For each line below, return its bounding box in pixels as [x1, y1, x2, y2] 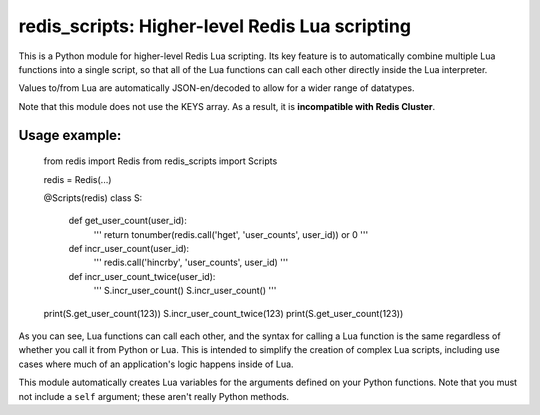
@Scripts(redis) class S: [43, 191, 143, 204]
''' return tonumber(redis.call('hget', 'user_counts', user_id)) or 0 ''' [93, 228, 369, 240]
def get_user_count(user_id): [68, 215, 187, 227]
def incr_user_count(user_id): [68, 243, 190, 255]
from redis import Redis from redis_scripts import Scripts [43, 155, 278, 167]
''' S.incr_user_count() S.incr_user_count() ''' [93, 285, 277, 297]
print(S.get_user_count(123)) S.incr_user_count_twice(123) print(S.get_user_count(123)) [43, 307, 404, 319]
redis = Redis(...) [43, 173, 112, 185]
